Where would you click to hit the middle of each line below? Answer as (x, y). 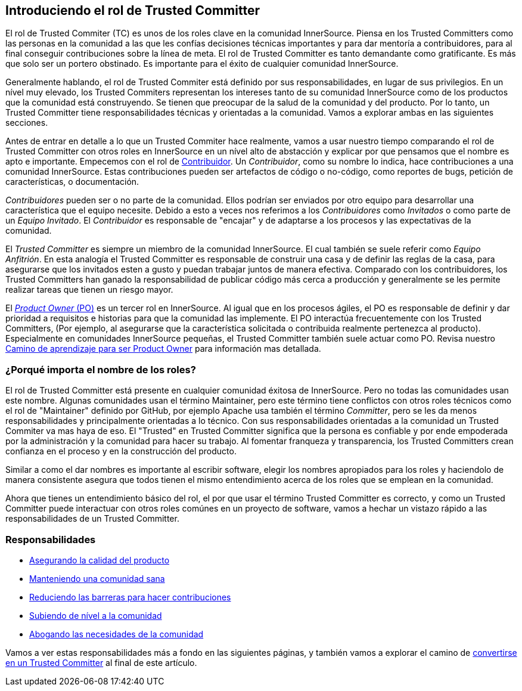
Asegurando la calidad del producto (100, 560)
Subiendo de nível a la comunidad (96, 615)
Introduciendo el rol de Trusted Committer (133, 10)
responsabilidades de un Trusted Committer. (92, 519)
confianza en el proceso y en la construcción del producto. (121, 451)
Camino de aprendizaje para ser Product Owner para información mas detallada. (163, 349)
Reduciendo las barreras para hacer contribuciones (130, 597)
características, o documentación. (72, 182)
